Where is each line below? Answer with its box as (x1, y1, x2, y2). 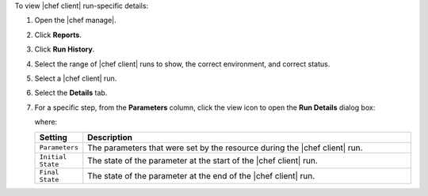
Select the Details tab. (34, 88, 108, 98)
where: (34, 117, 58, 126)
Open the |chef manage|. (34, 16, 117, 25)
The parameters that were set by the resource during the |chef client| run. (87, 142, 363, 153)
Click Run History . (34, 44, 95, 55)
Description (87, 131, 132, 142)
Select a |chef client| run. (34, 73, 117, 83)
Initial (39, 153, 67, 161)
